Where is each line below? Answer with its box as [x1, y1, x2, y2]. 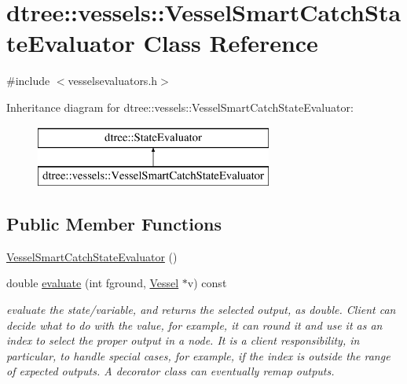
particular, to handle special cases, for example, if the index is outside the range [6, 347, 390, 364]
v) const [187, 275, 227, 291]
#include [6, 72, 50, 89]
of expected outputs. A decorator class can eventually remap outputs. [6, 363, 335, 379]
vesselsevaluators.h [68, 72, 158, 89]
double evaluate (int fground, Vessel [6, 275, 179, 291]
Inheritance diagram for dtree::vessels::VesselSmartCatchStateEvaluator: [6, 98, 354, 115]
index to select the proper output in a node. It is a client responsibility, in [6, 332, 360, 349]
